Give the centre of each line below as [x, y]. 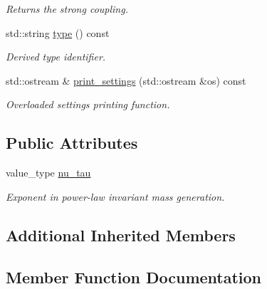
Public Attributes [72, 143]
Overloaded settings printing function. [88, 104]
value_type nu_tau [48, 173]
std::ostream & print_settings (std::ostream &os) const [126, 80]
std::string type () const [58, 32]
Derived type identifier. [56, 57]
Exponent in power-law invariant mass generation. [115, 196]
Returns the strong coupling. [67, 9]
